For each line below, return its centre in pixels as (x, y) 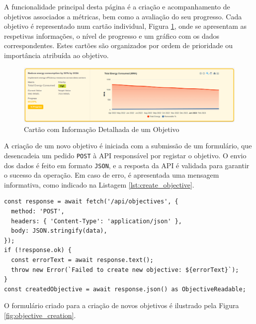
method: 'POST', (38, 211)
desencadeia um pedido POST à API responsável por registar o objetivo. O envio (125, 155)
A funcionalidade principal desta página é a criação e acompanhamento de (117, 6)
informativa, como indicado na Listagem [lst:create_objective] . (99, 184)
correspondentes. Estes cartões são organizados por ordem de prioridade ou (118, 45)
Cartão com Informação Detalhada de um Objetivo (102, 129)
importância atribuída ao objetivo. (56, 55)
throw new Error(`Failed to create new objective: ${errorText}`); (125, 270)
